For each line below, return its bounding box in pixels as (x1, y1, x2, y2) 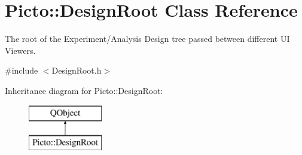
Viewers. (5, 44, 36, 56)
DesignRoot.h (51, 64, 102, 77)
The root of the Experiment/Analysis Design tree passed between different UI (5, 32, 290, 45)
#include (5, 64, 38, 77)
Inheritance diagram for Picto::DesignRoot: (5, 84, 163, 96)
